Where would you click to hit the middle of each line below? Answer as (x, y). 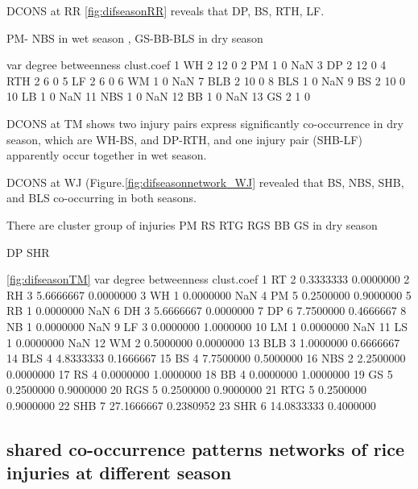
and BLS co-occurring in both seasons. (101, 198)
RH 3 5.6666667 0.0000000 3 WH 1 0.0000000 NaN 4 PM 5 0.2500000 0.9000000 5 (209, 294)
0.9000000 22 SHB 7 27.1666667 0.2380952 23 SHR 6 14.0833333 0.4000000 (191, 405)
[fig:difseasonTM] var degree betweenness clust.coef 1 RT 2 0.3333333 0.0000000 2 (208, 279)
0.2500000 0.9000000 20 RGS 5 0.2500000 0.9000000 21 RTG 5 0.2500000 (187, 390)
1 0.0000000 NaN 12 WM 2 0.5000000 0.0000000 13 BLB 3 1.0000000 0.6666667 (203, 342)
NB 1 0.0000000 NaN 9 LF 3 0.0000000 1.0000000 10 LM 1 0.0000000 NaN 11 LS (207, 326)
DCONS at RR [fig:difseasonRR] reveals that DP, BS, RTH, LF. (166, 10)
